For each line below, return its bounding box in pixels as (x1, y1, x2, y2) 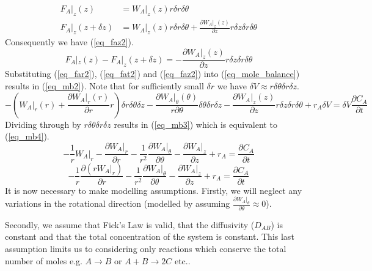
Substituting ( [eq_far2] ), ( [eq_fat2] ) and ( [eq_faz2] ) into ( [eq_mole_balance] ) (5, 67, 300, 80)
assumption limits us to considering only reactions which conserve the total (5, 242, 286, 254)
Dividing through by (5, 117, 81, 130)
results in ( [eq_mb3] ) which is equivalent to (114, 117, 277, 130)
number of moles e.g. (5, 254, 82, 267)
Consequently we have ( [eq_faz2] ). (5, 35, 134, 48)
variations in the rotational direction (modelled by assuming (5, 197, 230, 210)
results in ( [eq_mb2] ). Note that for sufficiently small (5, 79, 204, 92)
